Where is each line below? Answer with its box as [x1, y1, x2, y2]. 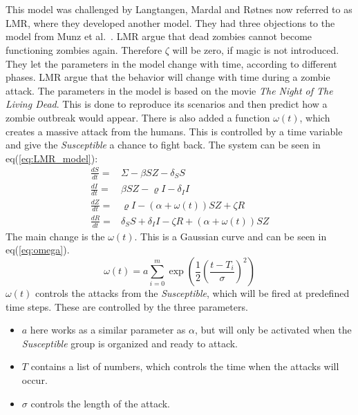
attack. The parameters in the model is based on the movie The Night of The [6, 83, 333, 97]
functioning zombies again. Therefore [6, 42, 162, 57]
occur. [21, 372, 48, 387]
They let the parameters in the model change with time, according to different [6, 56, 337, 70]
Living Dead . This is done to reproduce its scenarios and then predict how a [6, 97, 328, 111]
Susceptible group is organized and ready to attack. [21, 336, 238, 350]
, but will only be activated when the [194, 322, 352, 337]
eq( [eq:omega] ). [6, 242, 70, 257]
